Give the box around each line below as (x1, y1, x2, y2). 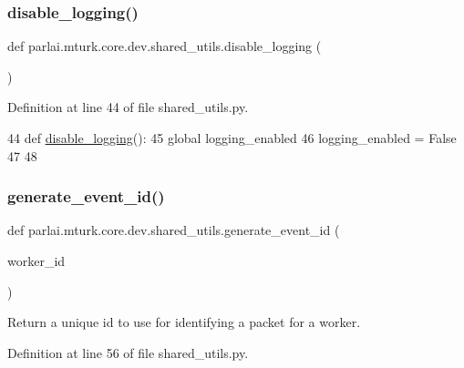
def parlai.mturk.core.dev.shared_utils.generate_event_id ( (7, 220, 340, 240)
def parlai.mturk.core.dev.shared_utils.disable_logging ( (7, 36, 322, 56)
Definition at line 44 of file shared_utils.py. (7, 97, 249, 117)
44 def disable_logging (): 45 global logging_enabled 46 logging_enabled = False (7, 128, 457, 147)
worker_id (7, 251, 66, 270)
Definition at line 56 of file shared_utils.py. (7, 342, 249, 362)
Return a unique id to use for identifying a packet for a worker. (7, 312, 361, 332)
